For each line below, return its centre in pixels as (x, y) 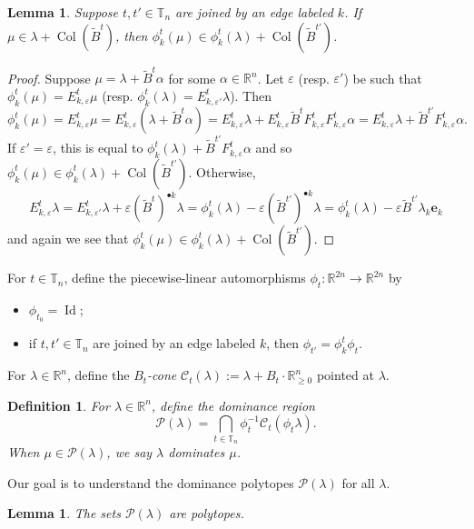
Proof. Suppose (49, 78)
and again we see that (68, 239)
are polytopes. (207, 513)
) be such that (383, 78)
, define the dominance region (233, 405)
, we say (129, 452)
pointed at (345, 375)
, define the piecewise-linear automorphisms (185, 278)
